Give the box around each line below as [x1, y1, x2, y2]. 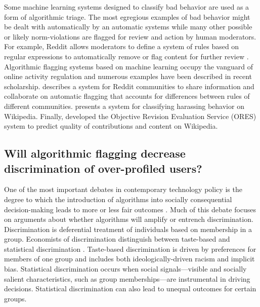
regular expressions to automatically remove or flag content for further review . [4, 51, 249, 61]
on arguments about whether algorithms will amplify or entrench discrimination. [4, 214, 253, 224]
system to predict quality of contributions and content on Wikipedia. [4, 121, 218, 131]
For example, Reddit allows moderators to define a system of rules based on [4, 41, 239, 52]
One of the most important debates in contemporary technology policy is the [4, 184, 242, 195]
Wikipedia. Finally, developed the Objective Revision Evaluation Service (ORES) [4, 110, 256, 121]
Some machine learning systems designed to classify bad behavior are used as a [4, 2, 249, 12]
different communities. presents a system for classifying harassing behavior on [4, 100, 244, 111]
